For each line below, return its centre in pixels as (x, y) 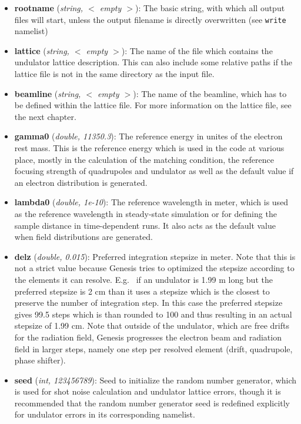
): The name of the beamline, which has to (210, 93)
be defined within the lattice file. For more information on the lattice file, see (153, 105)
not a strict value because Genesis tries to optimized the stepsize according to (154, 268)
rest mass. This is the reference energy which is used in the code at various (149, 148)
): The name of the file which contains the (197, 50)
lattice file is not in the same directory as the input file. (114, 74)
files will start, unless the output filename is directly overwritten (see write (150, 19)
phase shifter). (40, 360)
